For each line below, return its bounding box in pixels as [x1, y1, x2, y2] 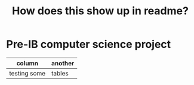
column [16, 59, 39, 67]
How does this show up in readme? [11, 4, 189, 18]
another [51, 59, 75, 67]
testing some [9, 69, 46, 77]
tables [51, 69, 69, 77]
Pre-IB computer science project [6, 37, 171, 51]
